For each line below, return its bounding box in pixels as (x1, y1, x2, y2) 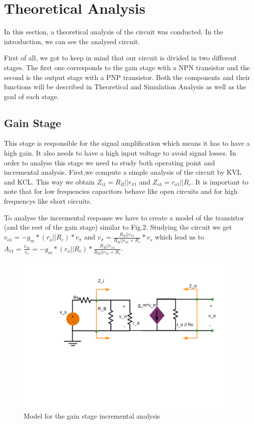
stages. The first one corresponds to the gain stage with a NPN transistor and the (4, 62, 250, 72)
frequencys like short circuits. (4, 196, 92, 206)
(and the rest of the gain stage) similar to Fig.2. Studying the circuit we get (4, 222, 232, 232)
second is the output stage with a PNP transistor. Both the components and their (4, 72, 251, 82)
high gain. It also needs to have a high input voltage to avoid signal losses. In (4, 148, 236, 158)
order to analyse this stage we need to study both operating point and (4, 157, 215, 167)
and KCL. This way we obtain (4, 176, 95, 186)
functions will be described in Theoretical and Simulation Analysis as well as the (4, 81, 247, 92)
